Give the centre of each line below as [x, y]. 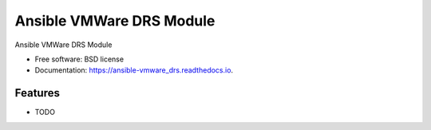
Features [37, 93]
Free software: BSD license [79, 59]
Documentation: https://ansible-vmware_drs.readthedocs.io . [134, 70]
